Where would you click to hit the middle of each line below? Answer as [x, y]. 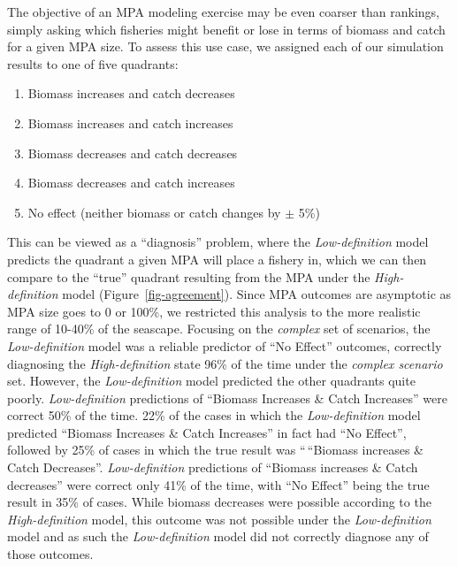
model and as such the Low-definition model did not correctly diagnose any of [218, 536]
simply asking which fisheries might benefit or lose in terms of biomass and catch [226, 29]
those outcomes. [50, 554]
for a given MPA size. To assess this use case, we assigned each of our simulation [225, 46]
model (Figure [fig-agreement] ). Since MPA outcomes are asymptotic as [257, 294]
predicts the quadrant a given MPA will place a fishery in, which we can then [217, 259]
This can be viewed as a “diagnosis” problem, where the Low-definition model [218, 242]
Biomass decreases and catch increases [131, 183]
